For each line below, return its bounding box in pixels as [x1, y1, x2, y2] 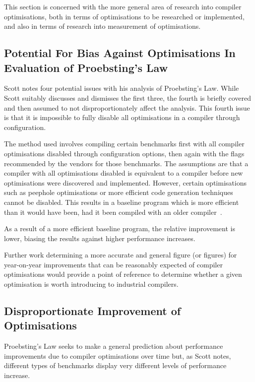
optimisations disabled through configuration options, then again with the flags [4, 148, 245, 158]
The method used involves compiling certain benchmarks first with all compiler [4, 138, 245, 149]
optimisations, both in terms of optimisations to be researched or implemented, [4, 11, 245, 21]
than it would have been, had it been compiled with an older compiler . [4, 206, 222, 217]
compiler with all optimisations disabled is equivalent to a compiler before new [4, 168, 243, 178]
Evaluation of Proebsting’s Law [4, 60, 168, 75]
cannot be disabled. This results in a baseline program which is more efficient [4, 196, 239, 207]
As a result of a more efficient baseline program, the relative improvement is [4, 223, 235, 234]
